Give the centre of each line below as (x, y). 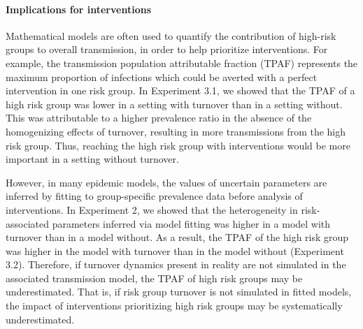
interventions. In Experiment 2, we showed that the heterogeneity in (152, 209)
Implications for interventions (79, 9)
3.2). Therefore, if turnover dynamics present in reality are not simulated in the (176, 264)
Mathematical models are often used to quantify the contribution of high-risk (171, 35)
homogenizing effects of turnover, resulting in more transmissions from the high (176, 131)
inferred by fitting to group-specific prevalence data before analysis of (154, 196)
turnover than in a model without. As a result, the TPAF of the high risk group (177, 237)
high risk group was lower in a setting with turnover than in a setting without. (174, 104)
